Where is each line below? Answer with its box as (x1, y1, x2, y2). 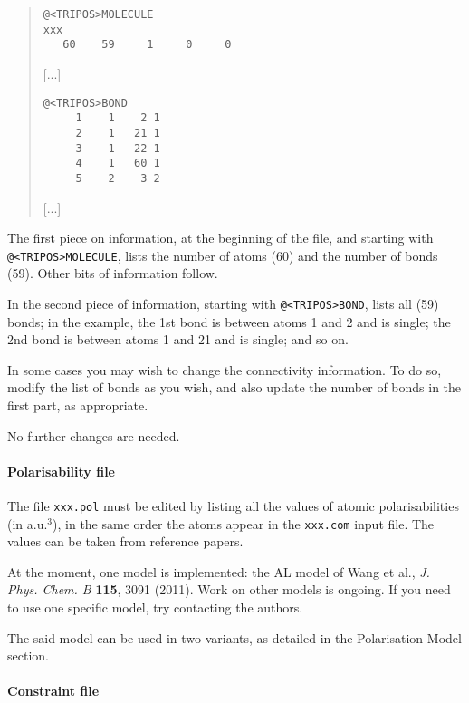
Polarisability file (7, 461, 115, 480)
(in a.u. (7, 514, 48, 533)
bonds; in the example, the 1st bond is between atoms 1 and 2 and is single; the (7, 312, 451, 331)
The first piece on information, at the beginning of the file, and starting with (7, 228, 434, 247)
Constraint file (7, 681, 100, 700)
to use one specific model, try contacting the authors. (7, 598, 303, 617)
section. (7, 646, 49, 665)
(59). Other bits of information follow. (7, 264, 218, 283)
